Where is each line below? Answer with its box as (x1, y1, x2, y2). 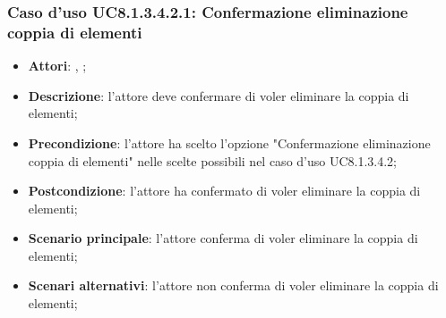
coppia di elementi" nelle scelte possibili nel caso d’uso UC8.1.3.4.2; (28, 151, 398, 170)
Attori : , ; (28, 56, 87, 75)
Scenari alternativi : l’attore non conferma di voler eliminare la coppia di (28, 276, 439, 295)
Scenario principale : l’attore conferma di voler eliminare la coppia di (28, 229, 418, 247)
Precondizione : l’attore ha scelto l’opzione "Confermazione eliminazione (28, 133, 431, 152)
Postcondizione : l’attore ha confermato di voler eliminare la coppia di (28, 181, 421, 200)
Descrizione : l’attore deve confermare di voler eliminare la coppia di (28, 86, 409, 105)
